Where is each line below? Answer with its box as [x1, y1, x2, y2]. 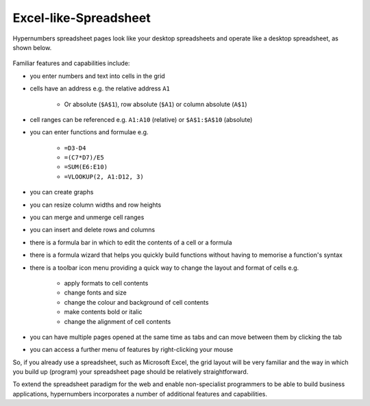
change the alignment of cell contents [64, 317, 171, 325]
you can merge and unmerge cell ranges [29, 213, 145, 222]
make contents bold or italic [64, 308, 143, 316]
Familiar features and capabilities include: [12, 59, 130, 68]
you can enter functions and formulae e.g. [29, 128, 149, 136]
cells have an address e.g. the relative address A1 [29, 84, 171, 92]
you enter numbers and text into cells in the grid [29, 72, 166, 80]
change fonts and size [64, 288, 127, 297]
